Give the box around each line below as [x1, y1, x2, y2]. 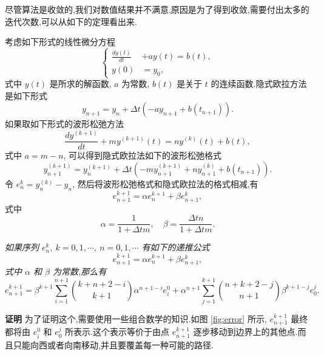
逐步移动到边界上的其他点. [193, 325, 298, 338]
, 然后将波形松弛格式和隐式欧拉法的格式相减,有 [72, 177, 258, 190]
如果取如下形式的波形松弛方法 [5, 117, 124, 130]
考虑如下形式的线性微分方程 [5, 35, 115, 48]
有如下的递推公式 [141, 241, 210, 253]
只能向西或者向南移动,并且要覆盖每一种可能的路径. [13, 338, 214, 351]
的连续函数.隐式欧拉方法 [211, 77, 307, 90]
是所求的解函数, [49, 77, 112, 90]
